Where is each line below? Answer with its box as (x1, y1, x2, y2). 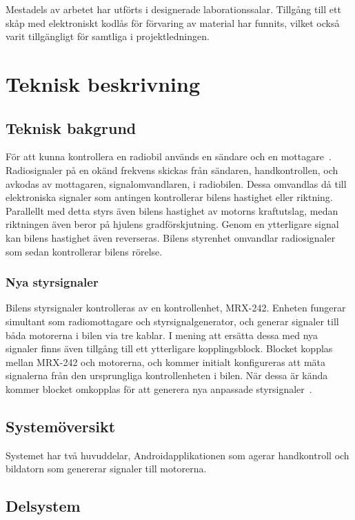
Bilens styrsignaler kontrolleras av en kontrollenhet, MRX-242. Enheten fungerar (6, 300, 346, 315)
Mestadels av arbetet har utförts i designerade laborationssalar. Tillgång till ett (6, 2, 341, 16)
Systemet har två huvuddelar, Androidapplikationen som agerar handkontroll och (6, 447, 349, 462)
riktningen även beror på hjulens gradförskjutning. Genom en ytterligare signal (6, 217, 339, 231)
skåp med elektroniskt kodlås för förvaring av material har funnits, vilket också (6, 15, 340, 30)
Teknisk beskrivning (6, 69, 200, 97)
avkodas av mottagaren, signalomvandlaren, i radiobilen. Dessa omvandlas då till (6, 176, 347, 191)
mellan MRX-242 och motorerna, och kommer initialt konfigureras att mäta (6, 354, 326, 369)
